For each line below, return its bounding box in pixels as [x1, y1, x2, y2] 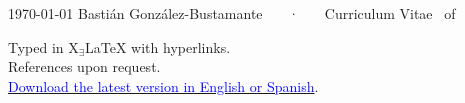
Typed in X [8, 36, 79, 57]
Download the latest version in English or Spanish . [8, 75, 319, 96]
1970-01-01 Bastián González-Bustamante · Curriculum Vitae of [8, 3, 456, 23]
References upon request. [8, 56, 161, 77]
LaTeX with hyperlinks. [85, 36, 231, 57]
